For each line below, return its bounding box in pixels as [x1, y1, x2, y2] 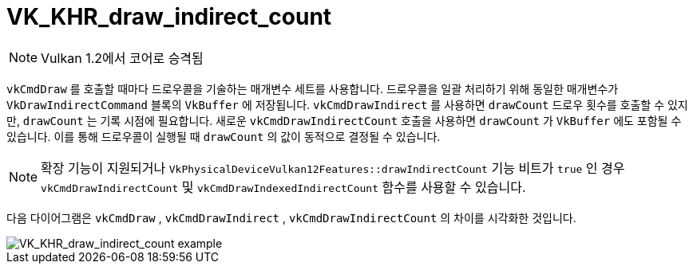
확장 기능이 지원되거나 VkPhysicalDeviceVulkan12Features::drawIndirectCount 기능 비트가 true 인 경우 [41, 159, 625, 176]
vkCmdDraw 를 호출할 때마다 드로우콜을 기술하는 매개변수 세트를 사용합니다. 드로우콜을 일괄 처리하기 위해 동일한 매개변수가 [6, 81, 619, 96]
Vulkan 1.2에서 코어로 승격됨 [41, 49, 204, 66]
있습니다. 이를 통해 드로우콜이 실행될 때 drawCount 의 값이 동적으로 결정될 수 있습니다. [6, 129, 441, 143]
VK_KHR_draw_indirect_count [6, 3, 332, 30]
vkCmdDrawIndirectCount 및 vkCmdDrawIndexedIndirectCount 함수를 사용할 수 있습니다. [41, 178, 526, 195]
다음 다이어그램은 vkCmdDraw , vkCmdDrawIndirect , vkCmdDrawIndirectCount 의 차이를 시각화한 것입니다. [6, 210, 576, 225]
